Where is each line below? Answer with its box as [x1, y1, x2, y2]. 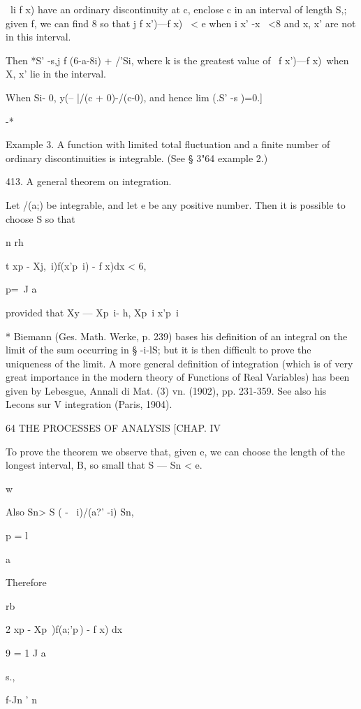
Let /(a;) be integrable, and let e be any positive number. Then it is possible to [6, 197, 346, 212]
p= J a [6, 282, 37, 296]
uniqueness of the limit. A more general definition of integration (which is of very [6, 356, 353, 370]
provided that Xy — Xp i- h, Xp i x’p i [6, 305, 179, 319]
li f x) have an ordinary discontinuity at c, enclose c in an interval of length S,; [10, 2, 347, 16]
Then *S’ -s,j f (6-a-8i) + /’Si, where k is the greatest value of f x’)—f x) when [6, 52, 349, 67]
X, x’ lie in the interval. [6, 66, 106, 81]
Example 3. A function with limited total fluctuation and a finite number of [6, 137, 330, 152]
